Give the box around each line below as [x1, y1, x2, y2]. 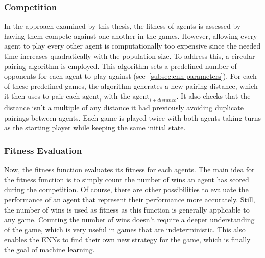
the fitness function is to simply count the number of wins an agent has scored [4, 174, 249, 184]
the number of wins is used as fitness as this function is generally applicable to [4, 204, 250, 215]
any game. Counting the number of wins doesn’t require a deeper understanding [4, 214, 255, 225]
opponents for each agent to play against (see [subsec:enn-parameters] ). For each [4, 71, 257, 81]
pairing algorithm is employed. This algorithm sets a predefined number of [4, 60, 237, 71]
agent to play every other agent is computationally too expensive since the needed [4, 40, 261, 51]
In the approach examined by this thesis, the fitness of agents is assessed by [4, 20, 241, 31]
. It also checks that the [176, 90, 251, 101]
